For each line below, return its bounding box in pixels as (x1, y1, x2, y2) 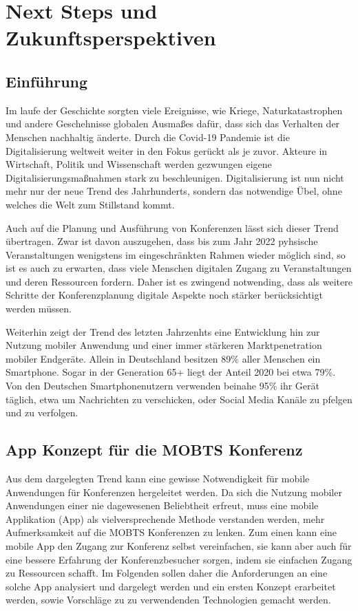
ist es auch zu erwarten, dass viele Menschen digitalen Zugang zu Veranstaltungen (6, 261, 352, 275)
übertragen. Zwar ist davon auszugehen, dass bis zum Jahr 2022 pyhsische (6, 234, 318, 248)
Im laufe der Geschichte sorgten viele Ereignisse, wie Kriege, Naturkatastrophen (6, 103, 343, 117)
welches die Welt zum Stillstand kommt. (6, 197, 175, 211)
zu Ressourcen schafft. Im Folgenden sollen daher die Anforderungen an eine (6, 566, 328, 580)
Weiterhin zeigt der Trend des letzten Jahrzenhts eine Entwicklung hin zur (6, 324, 320, 339)
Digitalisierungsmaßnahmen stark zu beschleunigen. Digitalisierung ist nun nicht (6, 170, 344, 184)
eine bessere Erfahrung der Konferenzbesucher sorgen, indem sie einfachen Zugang (6, 552, 352, 566)
